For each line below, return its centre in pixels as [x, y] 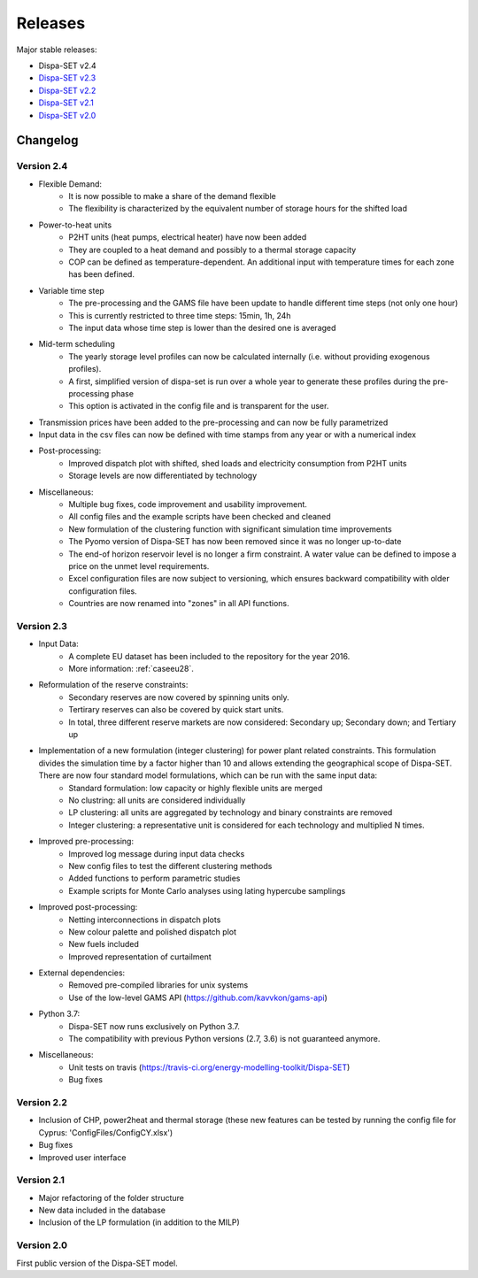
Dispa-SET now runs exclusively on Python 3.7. [154, 1026]
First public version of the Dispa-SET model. [97, 1263]
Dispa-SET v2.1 [66, 103]
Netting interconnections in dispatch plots [145, 920]
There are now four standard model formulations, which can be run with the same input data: [208, 775]
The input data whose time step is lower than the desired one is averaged [202, 327]
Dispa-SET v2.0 [67, 115]
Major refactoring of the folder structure [112, 1197]
